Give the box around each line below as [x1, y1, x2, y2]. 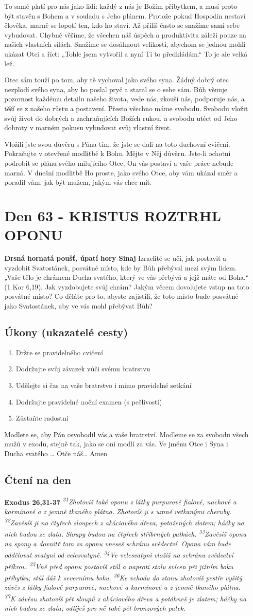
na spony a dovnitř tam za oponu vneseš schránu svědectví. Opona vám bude [4, 539, 231, 549]
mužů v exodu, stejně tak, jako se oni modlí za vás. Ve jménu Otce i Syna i [4, 439, 228, 449]
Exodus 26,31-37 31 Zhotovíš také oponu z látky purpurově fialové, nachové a [4, 495, 236, 507]
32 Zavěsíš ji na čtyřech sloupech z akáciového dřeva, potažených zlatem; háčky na [4, 516, 244, 528]
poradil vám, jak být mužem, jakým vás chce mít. [4, 177, 152, 187]
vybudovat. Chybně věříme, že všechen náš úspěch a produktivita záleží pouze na [4, 29, 247, 39]
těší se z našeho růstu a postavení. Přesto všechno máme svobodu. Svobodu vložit [4, 103, 248, 113]
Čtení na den [4, 472, 71, 487]
